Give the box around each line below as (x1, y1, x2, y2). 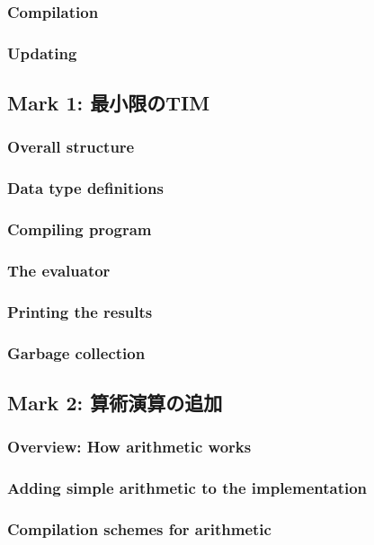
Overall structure (7, 136, 135, 158)
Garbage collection (7, 341, 146, 364)
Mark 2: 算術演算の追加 (7, 388, 223, 416)
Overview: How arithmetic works (7, 435, 252, 458)
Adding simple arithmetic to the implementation (7, 477, 368, 499)
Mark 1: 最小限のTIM (7, 89, 210, 117)
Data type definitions (7, 177, 164, 199)
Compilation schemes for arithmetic (7, 517, 272, 540)
